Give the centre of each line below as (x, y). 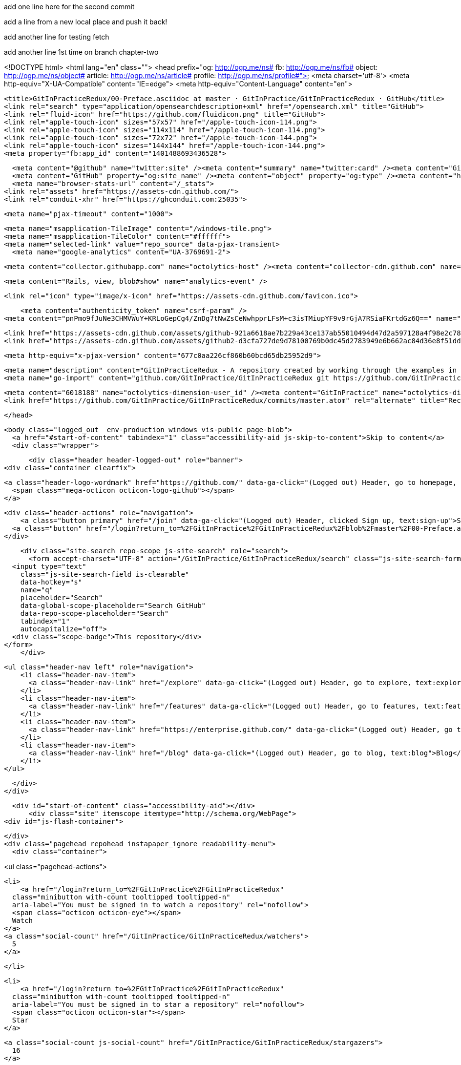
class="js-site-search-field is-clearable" (105, 574)
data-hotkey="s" (51, 582)
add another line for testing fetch (57, 37)
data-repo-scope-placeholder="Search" (94, 613)
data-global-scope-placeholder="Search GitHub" (113, 606)
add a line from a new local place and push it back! (86, 22)
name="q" (37, 590)
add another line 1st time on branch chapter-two (81, 52)
